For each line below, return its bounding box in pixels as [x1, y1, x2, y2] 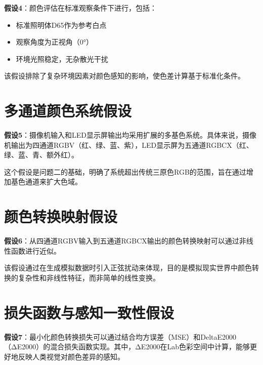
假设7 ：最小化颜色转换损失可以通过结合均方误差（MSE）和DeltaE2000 [4, 331, 237, 342]
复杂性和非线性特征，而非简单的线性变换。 [18, 272, 160, 282]
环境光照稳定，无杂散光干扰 [16, 53, 108, 64]
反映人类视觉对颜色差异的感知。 [18, 351, 124, 361]
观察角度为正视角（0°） [16, 36, 94, 47]
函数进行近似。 [11, 245, 61, 256]
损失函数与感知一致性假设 [4, 302, 174, 322]
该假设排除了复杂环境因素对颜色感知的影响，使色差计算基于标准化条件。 [4, 70, 245, 81]
